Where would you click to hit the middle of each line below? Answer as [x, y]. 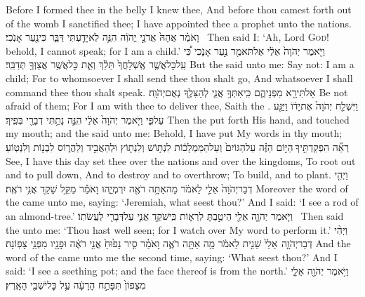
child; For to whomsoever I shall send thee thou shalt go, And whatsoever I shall [179, 78]
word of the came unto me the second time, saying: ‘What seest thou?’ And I [172, 257]
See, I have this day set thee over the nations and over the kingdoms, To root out [181, 160]
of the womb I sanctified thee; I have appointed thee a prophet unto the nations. [179, 23]
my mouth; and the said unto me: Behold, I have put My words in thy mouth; [174, 133]
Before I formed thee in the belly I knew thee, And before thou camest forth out [179, 9]
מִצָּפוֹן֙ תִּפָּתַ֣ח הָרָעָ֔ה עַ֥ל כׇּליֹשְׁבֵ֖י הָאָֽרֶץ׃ [76, 284]
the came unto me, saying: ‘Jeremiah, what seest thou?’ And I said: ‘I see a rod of [182, 202]
